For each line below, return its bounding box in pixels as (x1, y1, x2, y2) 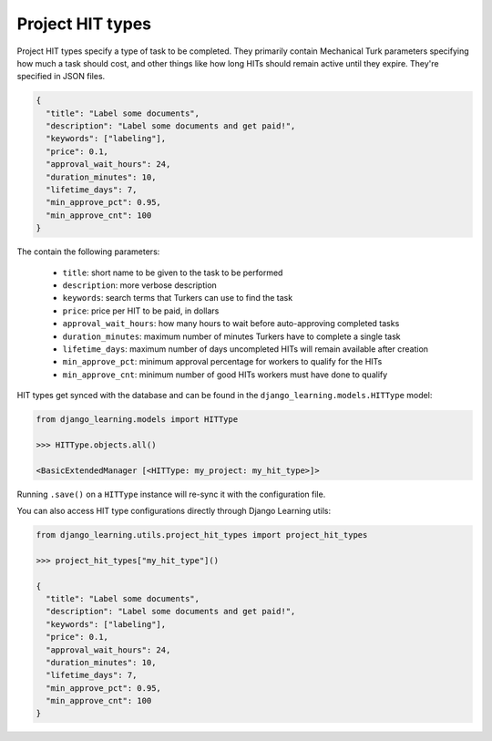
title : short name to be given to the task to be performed (62, 267, 283, 278)
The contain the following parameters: (16, 246, 160, 257)
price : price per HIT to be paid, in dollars (62, 305, 220, 316)
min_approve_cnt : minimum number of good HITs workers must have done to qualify (62, 369, 388, 380)
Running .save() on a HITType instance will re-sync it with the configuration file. (16, 489, 326, 499)
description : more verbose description (62, 279, 218, 291)
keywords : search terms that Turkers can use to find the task (62, 293, 293, 304)
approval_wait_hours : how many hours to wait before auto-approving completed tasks (62, 318, 400, 329)
